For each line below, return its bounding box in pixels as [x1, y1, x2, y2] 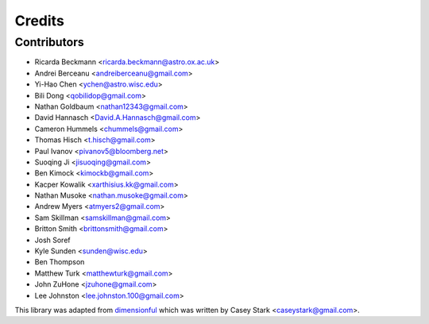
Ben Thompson [34, 257, 85, 267]
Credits [14, 12, 65, 29]
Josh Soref [34, 235, 71, 245]
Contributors [14, 35, 85, 49]
